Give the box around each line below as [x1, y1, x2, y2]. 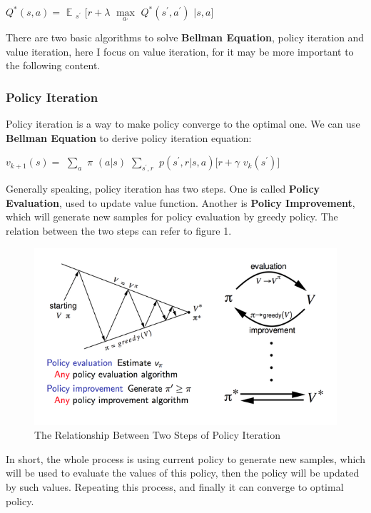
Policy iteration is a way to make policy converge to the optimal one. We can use [6, 116, 360, 131]
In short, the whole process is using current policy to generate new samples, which [6, 451, 365, 466]
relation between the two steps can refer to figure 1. [6, 223, 232, 238]
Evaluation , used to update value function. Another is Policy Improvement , [6, 195, 355, 210]
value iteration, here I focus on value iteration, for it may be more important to [6, 44, 354, 59]
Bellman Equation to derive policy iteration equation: [6, 130, 252, 145]
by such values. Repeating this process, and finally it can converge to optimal [6, 479, 344, 494]
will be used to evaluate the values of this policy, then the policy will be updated [6, 465, 360, 480]
